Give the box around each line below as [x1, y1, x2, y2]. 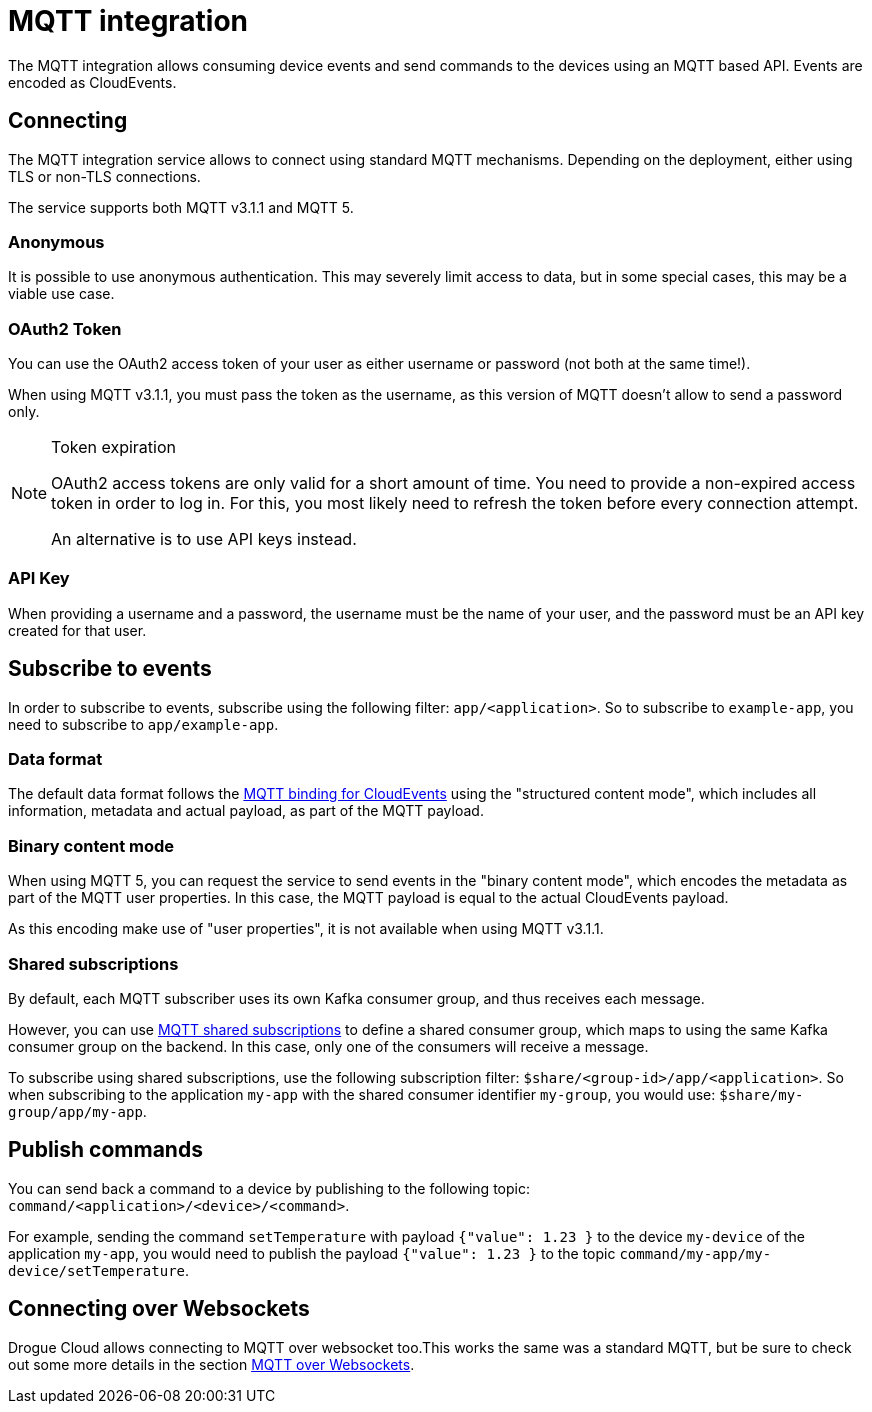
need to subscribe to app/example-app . [8, 715, 279, 733]
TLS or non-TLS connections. [8, 167, 201, 185]
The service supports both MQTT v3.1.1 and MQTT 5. [8, 198, 354, 216]
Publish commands [8, 1137, 203, 1163]
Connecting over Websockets [8, 1296, 310, 1322]
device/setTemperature [8, 1262, 186, 1279]
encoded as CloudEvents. [8, 73, 177, 91]
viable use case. [8, 285, 115, 303]
